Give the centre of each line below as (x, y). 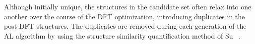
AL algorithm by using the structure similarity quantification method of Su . (123, 35)
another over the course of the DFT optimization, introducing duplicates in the (125, 16)
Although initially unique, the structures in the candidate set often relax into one (128, 6)
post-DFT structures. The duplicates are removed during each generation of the (125, 26)
